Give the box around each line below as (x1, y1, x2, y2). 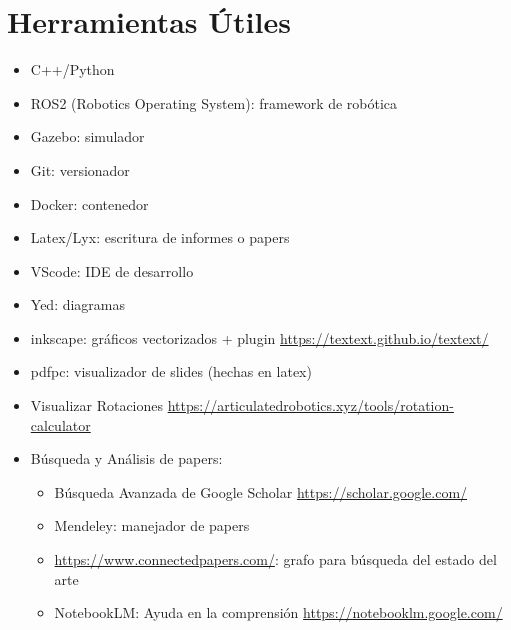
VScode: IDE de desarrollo (30, 260, 194, 281)
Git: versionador (30, 159, 130, 180)
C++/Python (30, 59, 115, 80)
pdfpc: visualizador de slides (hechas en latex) (30, 361, 312, 382)
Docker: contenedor (30, 193, 149, 214)
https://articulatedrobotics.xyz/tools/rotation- (167, 395, 454, 416)
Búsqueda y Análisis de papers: (30, 448, 223, 469)
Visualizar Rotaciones (30, 395, 164, 416)
